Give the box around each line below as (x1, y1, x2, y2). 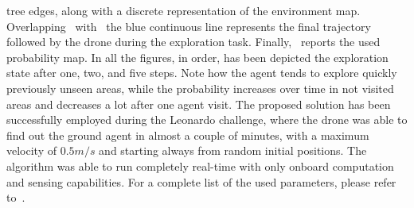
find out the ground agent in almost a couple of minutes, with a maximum (6, 126, 369, 143)
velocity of (6, 142, 57, 159)
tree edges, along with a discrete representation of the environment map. (6, 2, 361, 18)
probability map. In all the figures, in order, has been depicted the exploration (6, 48, 389, 65)
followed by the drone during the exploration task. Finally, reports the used (6, 33, 381, 50)
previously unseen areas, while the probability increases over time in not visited (6, 79, 394, 96)
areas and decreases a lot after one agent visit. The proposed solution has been (6, 95, 391, 112)
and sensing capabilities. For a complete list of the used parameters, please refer (6, 173, 396, 190)
